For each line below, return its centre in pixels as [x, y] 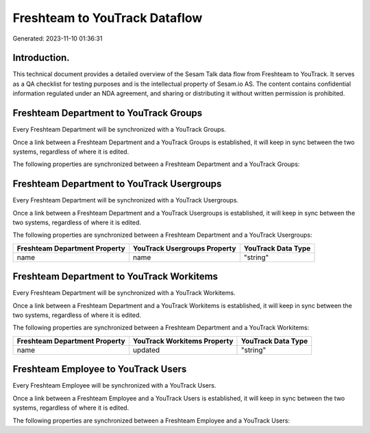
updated [146, 350]
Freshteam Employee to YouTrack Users [100, 370]
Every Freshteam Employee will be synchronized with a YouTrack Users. [114, 386]
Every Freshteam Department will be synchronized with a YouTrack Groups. [119, 130]
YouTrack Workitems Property [183, 341]
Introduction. [41, 58]
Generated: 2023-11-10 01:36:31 [58, 38]
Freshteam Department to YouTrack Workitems [115, 277]
